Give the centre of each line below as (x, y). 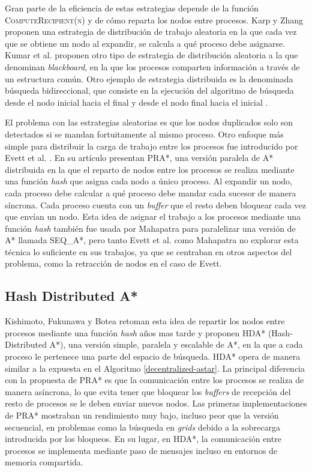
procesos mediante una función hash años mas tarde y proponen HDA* (135, 332)
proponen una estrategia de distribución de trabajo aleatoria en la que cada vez (151, 32)
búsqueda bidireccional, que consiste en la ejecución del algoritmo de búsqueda (149, 90)
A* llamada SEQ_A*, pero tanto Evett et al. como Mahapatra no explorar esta (152, 240)
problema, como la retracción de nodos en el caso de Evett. (113, 263)
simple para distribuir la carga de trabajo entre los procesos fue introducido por (151, 146)
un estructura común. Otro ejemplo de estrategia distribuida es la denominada (149, 78)
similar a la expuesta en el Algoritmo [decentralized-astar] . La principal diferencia (155, 368)
